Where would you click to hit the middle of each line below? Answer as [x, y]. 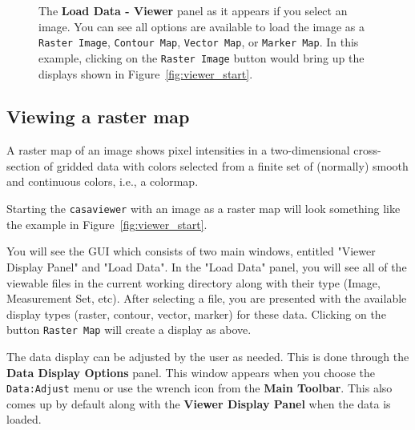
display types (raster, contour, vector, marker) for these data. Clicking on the [196, 313]
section [24, 165]
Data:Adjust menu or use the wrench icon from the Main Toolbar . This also [199, 388]
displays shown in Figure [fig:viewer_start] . [146, 73]
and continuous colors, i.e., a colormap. [103, 181]
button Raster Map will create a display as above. [129, 330]
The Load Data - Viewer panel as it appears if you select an [193, 10]
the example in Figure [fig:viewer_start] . [107, 224]
